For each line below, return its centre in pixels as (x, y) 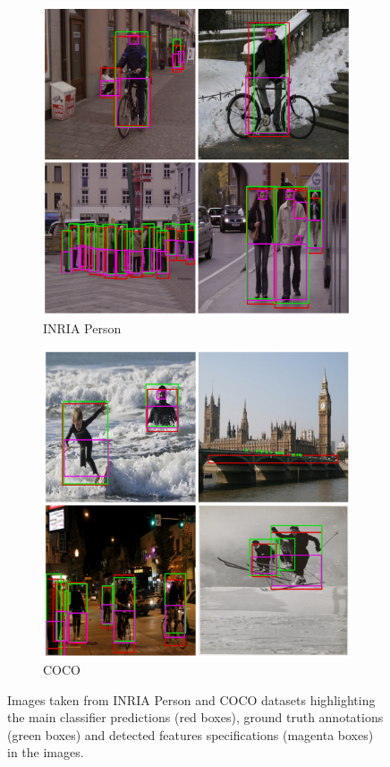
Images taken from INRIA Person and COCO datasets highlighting (191, 699)
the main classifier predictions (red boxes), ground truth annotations (195, 717)
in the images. (46, 752)
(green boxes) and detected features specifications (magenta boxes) (191, 734)
